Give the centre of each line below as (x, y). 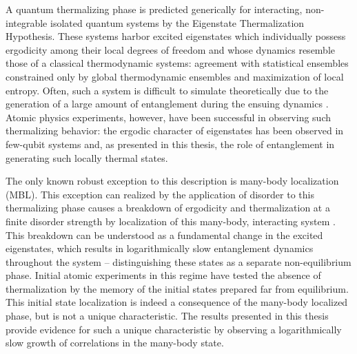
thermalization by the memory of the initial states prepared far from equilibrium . (177, 288)
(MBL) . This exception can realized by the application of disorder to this (160, 194)
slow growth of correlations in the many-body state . (115, 343)
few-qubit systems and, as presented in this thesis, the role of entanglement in (170, 144)
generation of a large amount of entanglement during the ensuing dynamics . (167, 104)
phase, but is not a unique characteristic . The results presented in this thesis (167, 316)
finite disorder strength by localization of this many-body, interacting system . (171, 221)
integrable (27, 22)
